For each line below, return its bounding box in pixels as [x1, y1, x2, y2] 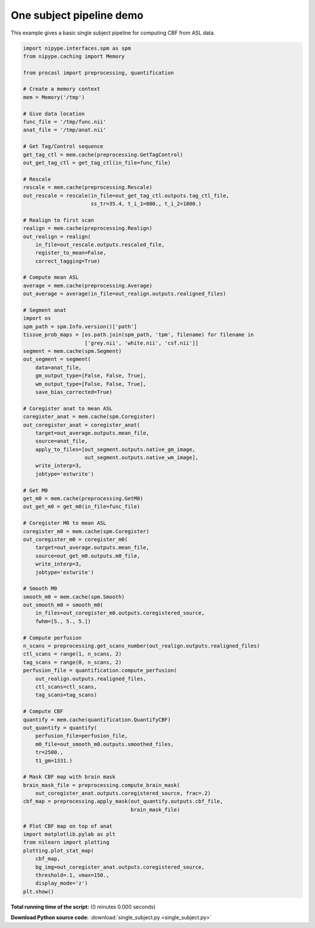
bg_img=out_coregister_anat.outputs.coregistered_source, [35, 864, 205, 870]
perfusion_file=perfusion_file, [35, 733, 128, 740]
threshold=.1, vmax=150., [35, 872, 110, 878]
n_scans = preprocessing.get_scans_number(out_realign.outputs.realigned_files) [23, 642, 260, 649]
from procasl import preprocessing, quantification [23, 69, 174, 76]
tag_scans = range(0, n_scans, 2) [23, 659, 122, 665]
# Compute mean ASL [23, 274, 79, 281]
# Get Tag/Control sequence [23, 143, 103, 150]
